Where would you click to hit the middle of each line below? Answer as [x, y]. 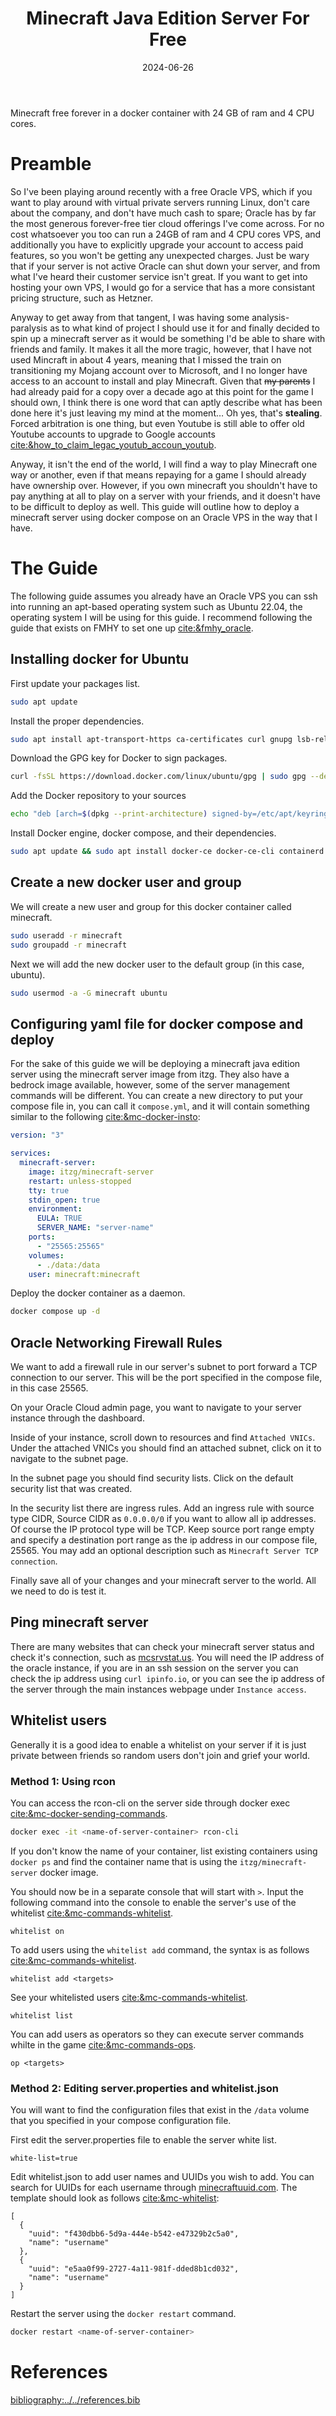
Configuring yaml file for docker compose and [157, 1023]
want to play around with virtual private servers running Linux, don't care [160, 202]
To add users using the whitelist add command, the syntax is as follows [160, 1949]
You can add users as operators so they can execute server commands [157, 2034]
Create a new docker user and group [126, 882]
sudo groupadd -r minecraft [69, 945]
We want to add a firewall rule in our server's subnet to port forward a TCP [164, 1367]
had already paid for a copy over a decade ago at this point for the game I [162, 391]
